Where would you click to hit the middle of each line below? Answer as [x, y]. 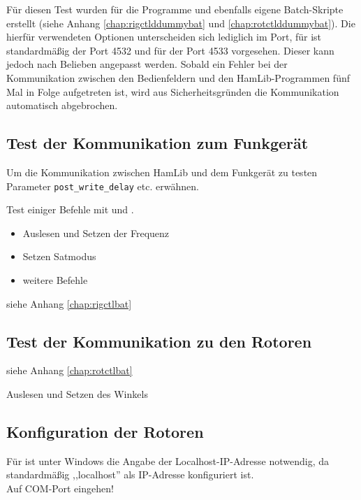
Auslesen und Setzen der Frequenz [96, 233]
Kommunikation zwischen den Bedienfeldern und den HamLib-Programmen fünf [178, 77]
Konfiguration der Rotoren [105, 431]
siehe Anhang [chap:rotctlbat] [69, 370]
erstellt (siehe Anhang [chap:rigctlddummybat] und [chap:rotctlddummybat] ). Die [181, 23]
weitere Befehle [55, 279]
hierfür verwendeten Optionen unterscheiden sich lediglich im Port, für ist [164, 37]
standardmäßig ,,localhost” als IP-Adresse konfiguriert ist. [130, 474]
